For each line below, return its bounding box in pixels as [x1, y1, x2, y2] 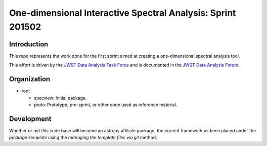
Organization [9, 75, 50, 83]
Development [9, 114, 52, 123]
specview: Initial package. [34, 95, 87, 101]
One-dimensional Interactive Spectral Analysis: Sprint [9, 7, 236, 18]
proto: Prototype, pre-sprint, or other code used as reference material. [34, 102, 178, 108]
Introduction [9, 40, 48, 48]
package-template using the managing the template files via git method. [9, 135, 158, 141]
